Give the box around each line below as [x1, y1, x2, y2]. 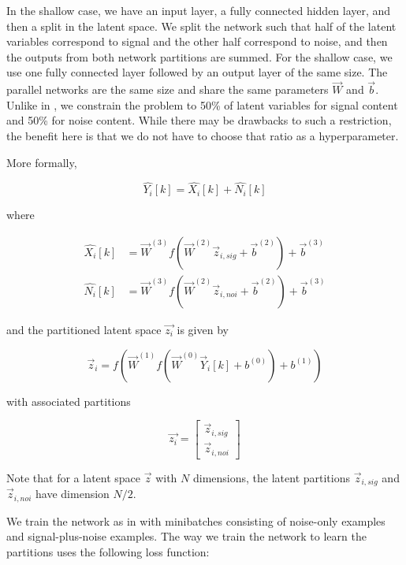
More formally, [6, 154, 77, 170]
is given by [177, 322, 229, 338]
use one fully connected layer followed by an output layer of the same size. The [6, 64, 388, 80]
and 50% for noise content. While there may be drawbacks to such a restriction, [6, 112, 392, 128]
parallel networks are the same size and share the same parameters [6, 81, 329, 98]
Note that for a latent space [6, 469, 141, 485]
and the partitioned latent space [6, 322, 162, 338]
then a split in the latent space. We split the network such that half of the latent [6, 17, 397, 34]
